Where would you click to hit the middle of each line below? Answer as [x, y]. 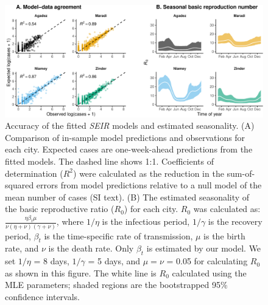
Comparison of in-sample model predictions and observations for [125, 137]
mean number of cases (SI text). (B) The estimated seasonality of [127, 197]
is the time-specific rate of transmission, [118, 235]
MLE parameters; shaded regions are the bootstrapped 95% [116, 285]
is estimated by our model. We [204, 248]
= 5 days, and [114, 261]
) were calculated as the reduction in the [149, 173]
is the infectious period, [146, 221]
